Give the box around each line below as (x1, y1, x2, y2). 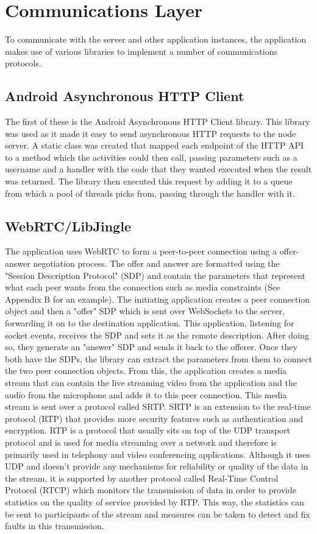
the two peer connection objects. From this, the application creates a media (5, 364, 287, 377)
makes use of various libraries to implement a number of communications (5, 44, 277, 57)
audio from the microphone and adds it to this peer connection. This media (5, 388, 287, 401)
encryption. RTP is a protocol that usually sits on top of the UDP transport (5, 424, 291, 437)
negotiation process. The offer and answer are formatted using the (33, 257, 280, 270)
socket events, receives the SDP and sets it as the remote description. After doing (5, 328, 309, 341)
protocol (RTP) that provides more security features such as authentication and (5, 412, 304, 424)
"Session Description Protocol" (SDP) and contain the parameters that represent (5, 269, 305, 281)
